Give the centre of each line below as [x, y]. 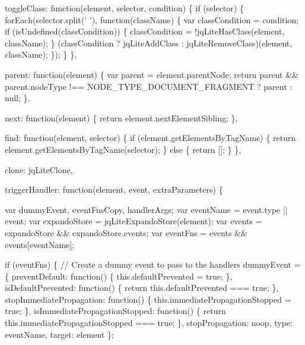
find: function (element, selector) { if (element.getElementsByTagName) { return [150, 138]
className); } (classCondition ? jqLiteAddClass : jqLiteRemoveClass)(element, [149, 43]
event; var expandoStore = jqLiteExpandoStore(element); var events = [134, 221]
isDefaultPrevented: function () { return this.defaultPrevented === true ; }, [142, 288]
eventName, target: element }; [59, 334]
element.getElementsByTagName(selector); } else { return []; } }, [123, 149]
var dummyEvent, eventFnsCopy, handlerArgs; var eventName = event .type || [146, 209]
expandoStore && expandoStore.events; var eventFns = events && [126, 232]
